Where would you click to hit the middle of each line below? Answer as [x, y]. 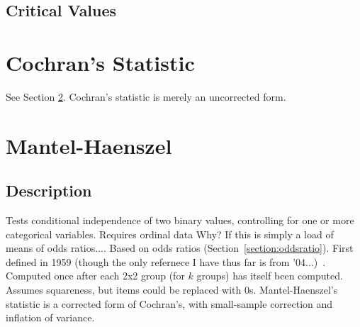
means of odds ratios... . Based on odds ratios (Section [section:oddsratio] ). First [180, 248]
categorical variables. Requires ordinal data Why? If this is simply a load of [170, 234]
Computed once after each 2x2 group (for [95, 276]
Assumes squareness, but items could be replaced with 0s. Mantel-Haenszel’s [172, 290]
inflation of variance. [50, 317]
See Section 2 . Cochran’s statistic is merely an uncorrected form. [146, 96]
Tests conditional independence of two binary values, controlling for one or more [180, 220]
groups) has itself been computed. [270, 276]
